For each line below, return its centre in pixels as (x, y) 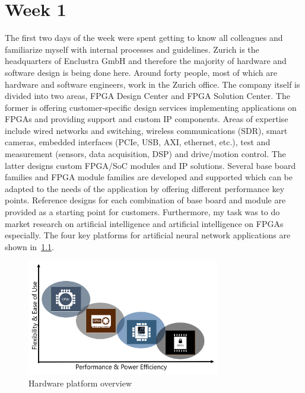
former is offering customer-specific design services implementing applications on (151, 107)
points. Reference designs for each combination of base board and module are (145, 200)
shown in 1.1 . (29, 246)
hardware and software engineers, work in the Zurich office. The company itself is (152, 84)
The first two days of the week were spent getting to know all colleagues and (144, 38)
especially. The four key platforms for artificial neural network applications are (148, 235)
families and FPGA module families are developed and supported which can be (149, 177)
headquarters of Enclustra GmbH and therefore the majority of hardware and (146, 61)
